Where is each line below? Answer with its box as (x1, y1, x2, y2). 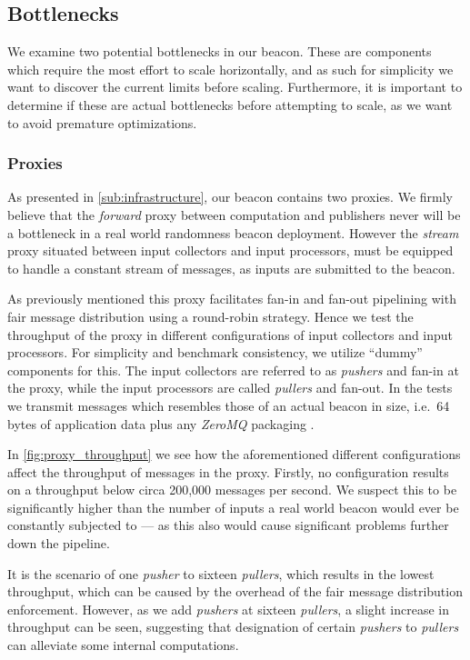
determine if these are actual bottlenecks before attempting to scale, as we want (7, 95, 453, 114)
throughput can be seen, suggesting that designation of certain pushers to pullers (7, 617, 459, 636)
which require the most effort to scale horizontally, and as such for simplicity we (7, 59, 454, 78)
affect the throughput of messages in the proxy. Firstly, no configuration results (7, 462, 449, 481)
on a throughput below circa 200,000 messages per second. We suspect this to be (7, 480, 457, 499)
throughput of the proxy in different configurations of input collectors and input (7, 325, 454, 344)
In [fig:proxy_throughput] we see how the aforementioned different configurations (7, 445, 461, 464)
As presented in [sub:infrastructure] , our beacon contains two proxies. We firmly (7, 187, 454, 206)
